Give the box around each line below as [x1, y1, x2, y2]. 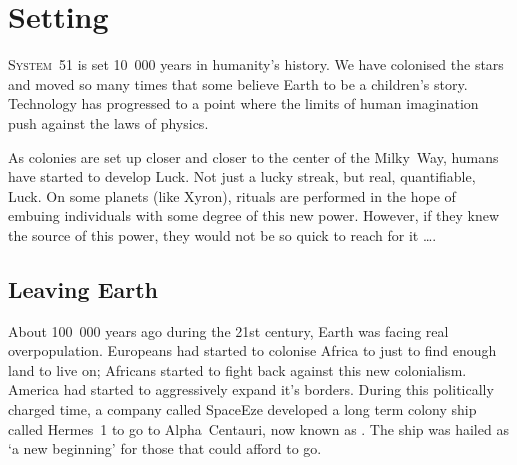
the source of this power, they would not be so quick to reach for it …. [8, 224, 437, 245]
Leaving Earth [8, 273, 159, 304]
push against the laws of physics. [8, 112, 209, 133]
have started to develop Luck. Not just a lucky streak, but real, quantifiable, [8, 166, 476, 187]
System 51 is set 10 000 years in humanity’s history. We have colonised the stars [8, 54, 504, 75]
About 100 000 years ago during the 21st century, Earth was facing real [8, 320, 449, 341]
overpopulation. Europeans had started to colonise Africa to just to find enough [8, 340, 497, 361]
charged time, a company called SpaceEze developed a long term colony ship [8, 399, 477, 420]
